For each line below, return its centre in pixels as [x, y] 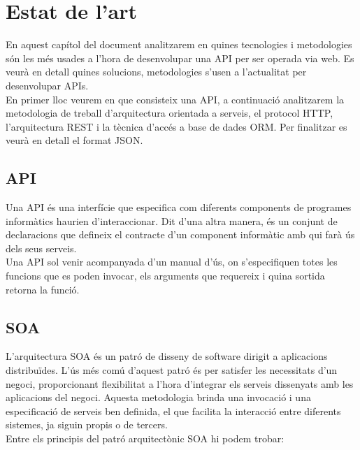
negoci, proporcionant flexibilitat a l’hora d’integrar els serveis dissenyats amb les [180, 383]
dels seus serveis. [41, 248]
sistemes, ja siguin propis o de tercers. [87, 424]
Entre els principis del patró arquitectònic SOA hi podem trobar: [145, 438]
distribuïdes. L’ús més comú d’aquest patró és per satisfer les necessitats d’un [172, 370]
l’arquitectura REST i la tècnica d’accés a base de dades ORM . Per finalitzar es [177, 126]
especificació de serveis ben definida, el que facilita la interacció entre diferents [173, 411]
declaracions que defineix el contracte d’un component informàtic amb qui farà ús [180, 234]
